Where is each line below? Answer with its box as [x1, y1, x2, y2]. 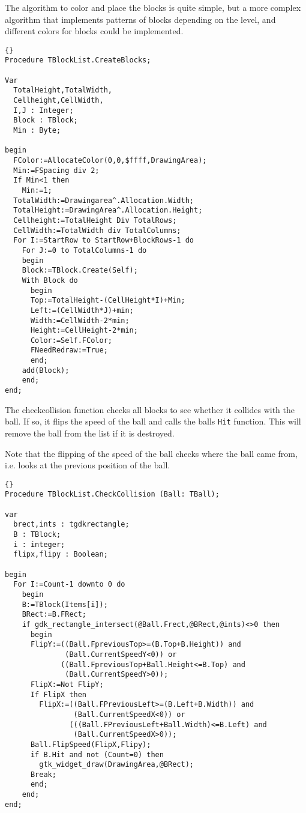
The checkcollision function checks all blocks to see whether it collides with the [5, 403, 295, 416]
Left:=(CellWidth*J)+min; [30, 306, 134, 315]
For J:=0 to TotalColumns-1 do [22, 246, 147, 255]
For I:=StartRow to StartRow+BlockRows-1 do [13, 236, 194, 245]
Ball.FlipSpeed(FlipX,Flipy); [30, 740, 151, 749]
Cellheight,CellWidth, [13, 96, 104, 105]
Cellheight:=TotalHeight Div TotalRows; [13, 216, 177, 225]
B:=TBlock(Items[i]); [22, 600, 108, 609]
